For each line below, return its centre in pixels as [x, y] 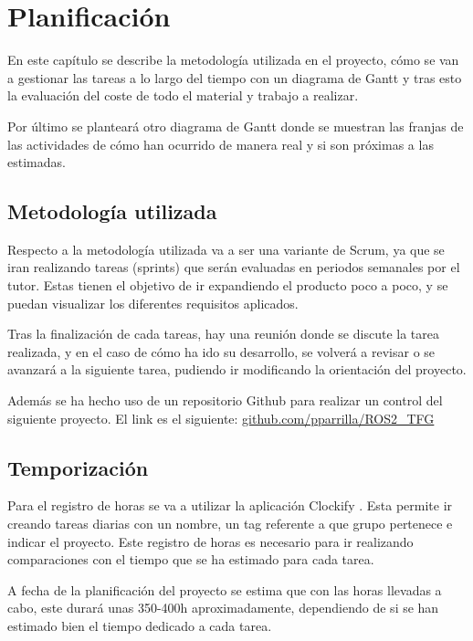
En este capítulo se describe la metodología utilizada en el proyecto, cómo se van [233, 60]
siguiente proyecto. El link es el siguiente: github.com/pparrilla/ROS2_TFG [221, 418]
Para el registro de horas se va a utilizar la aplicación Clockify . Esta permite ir [230, 505]
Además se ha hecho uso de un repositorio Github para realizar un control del [225, 400]
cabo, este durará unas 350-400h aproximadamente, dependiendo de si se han [223, 608]
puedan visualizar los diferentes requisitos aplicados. [153, 303]
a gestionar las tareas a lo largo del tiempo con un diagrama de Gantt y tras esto [235, 77]
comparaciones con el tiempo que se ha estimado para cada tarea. [191, 559]
